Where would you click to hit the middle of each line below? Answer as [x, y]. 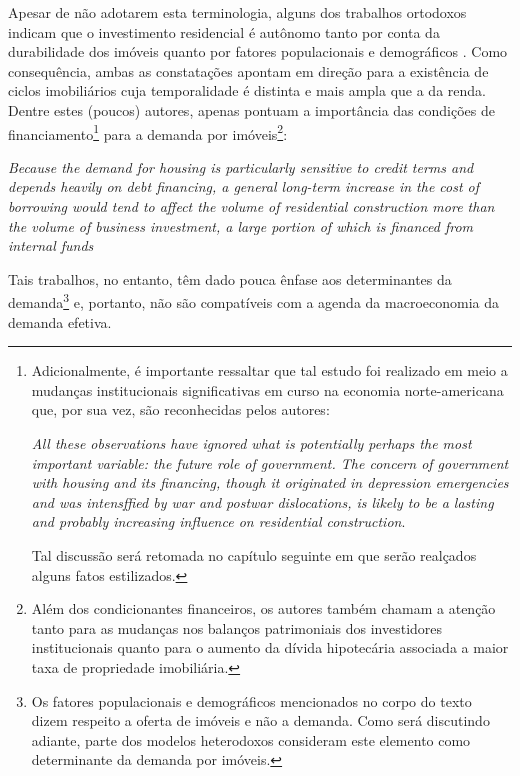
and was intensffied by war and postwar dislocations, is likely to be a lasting [262, 501]
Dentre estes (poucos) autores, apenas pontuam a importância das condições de [251, 109]
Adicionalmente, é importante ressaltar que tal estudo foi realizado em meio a [269, 370]
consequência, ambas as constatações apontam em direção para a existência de [248, 70]
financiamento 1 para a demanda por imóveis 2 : [148, 132]
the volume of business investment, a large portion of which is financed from [241, 225]
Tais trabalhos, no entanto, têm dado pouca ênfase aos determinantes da [230, 278]
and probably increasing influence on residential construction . [218, 521]
